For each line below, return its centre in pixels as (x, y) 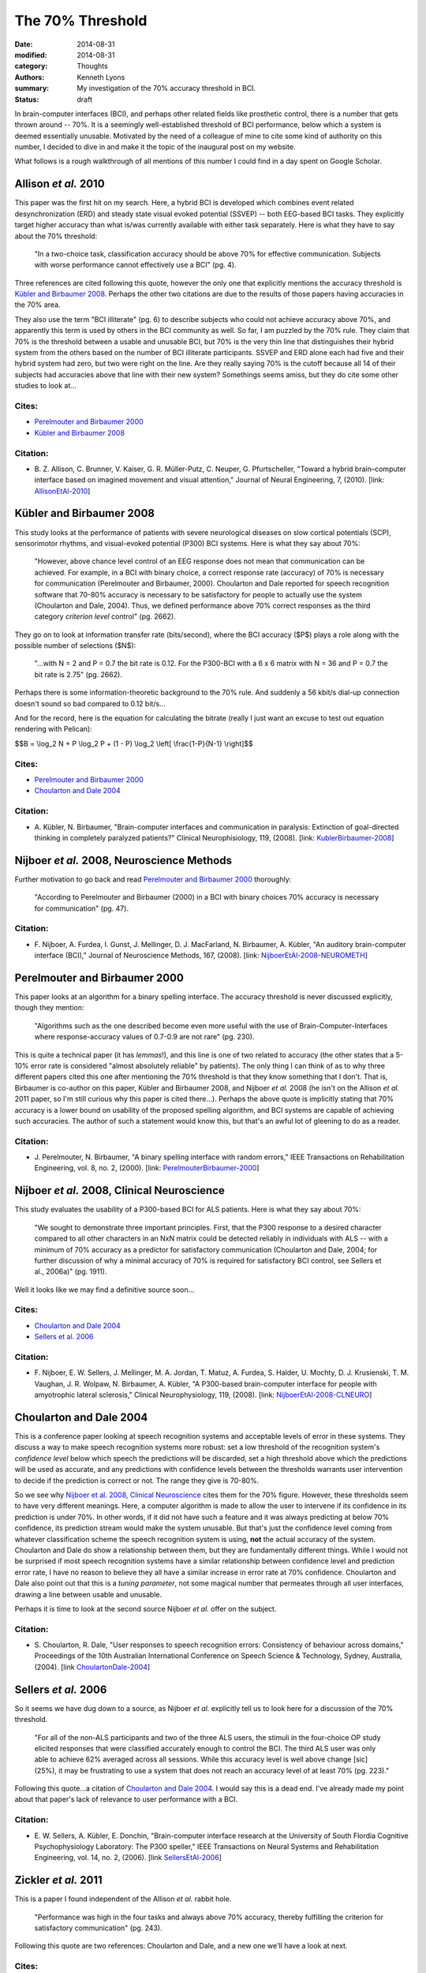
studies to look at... (45, 386)
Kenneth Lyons (101, 77)
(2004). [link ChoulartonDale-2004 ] (92, 1667)
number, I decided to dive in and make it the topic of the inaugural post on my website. (155, 147)
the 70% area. (37, 305)
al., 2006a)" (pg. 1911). (71, 1271)
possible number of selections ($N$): (75, 646)
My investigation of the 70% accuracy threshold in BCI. (166, 88)
